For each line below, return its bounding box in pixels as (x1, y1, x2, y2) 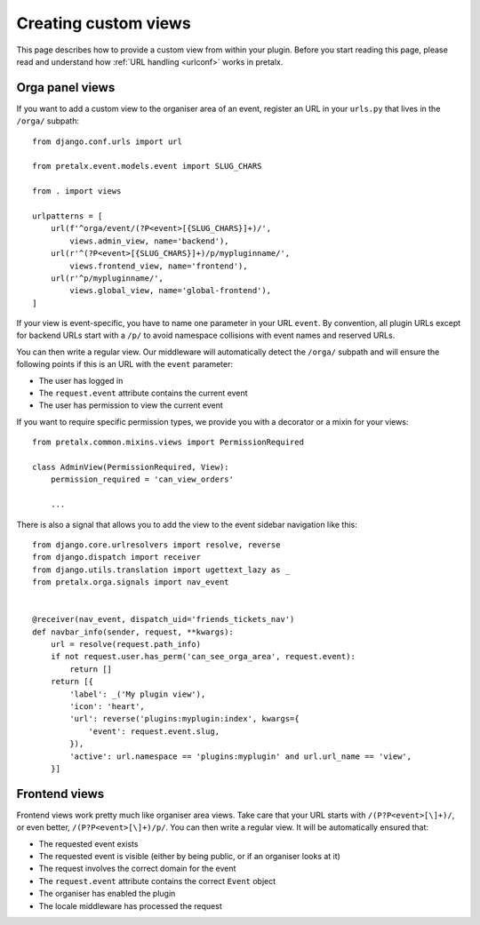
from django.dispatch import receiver (32, 552, 202, 562)
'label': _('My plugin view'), (69, 689, 206, 699)
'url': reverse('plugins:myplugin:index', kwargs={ (69, 714, 300, 724)
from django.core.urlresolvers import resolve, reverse (32, 539, 281, 550)
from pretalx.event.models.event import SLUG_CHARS (32, 161, 262, 171)
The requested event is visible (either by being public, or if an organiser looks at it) (38, 851, 341, 862)
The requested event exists (38, 838, 139, 849)
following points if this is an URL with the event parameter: (16, 359, 234, 370)
